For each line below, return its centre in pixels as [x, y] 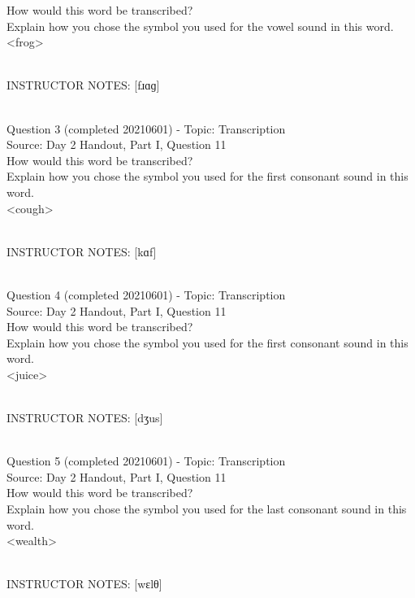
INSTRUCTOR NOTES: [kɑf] [82, 251]
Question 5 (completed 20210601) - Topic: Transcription [146, 461]
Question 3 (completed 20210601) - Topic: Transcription [146, 128]
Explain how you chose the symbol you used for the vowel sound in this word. [200, 26]
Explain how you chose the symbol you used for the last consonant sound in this [207, 509]
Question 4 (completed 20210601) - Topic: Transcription [146, 294]
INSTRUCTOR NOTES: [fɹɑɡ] [83, 85]
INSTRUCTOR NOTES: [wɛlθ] [84, 584]
